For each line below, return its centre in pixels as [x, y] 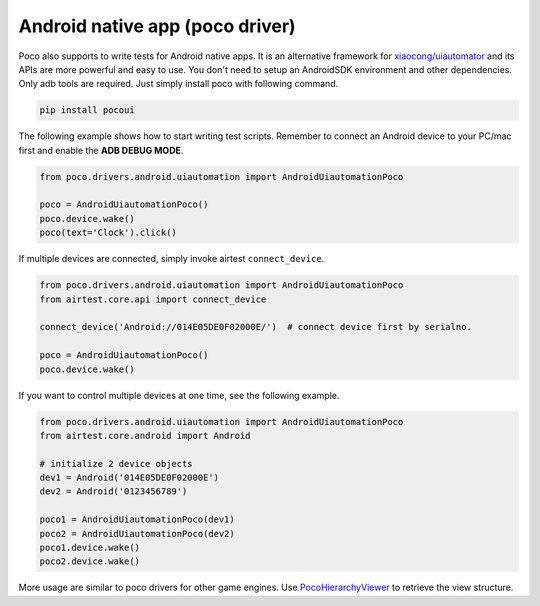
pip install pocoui [87, 110]
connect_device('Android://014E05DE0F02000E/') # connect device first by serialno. [255, 327]
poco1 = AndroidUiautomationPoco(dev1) [137, 519]
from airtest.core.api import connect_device [153, 299]
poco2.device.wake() [89, 561]
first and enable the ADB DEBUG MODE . [101, 150]
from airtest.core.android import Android [145, 435]
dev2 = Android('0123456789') [113, 491]
